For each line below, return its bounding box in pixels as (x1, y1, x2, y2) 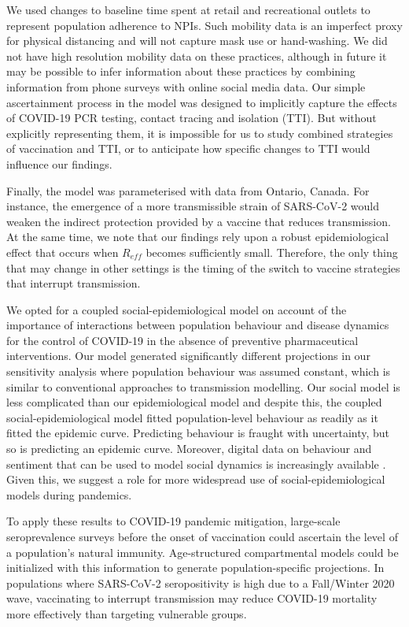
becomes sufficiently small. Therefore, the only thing (146, 243, 398, 260)
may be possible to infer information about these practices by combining (6, 63, 356, 80)
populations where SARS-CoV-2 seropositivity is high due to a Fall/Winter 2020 (6, 574, 395, 591)
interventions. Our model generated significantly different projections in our (6, 347, 370, 364)
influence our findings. (6, 155, 112, 172)
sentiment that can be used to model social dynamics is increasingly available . (6, 455, 386, 472)
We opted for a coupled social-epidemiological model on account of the (6, 301, 347, 317)
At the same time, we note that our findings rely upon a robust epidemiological (6, 228, 389, 245)
